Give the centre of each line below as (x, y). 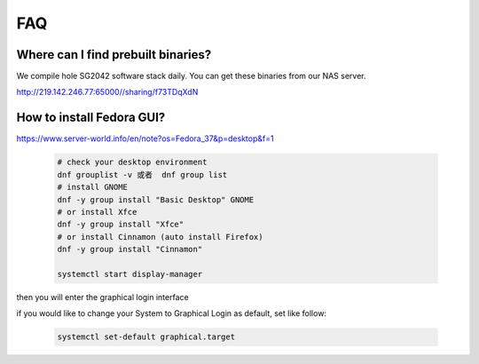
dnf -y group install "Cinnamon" (130, 249)
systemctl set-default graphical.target (146, 337)
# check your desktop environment (132, 162)
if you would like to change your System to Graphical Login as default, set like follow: (172, 313)
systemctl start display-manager (130, 274)
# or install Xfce (97, 212)
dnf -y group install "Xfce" (121, 225)
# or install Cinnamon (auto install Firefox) (160, 237)
